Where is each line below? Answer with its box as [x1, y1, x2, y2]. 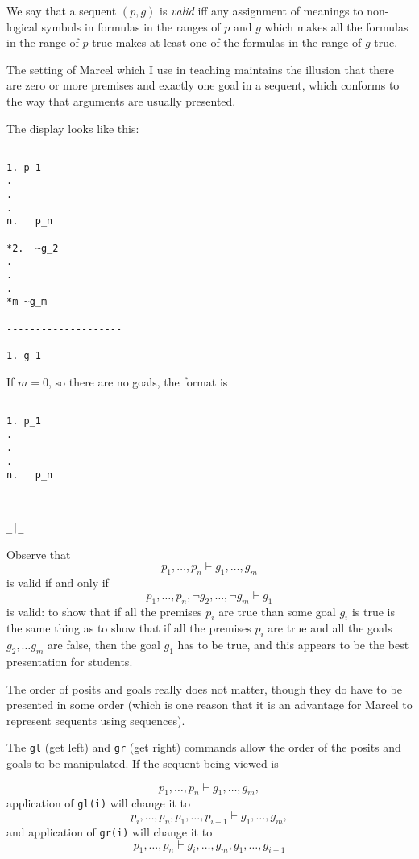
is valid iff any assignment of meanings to [160, 2, 363, 19]
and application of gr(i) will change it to [6, 823, 213, 840]
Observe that [6, 545, 71, 562]
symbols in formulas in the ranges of [41, 18, 221, 35]
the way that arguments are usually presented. [6, 92, 236, 109]
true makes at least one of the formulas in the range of [92, 34, 362, 51]
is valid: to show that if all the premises [6, 603, 202, 619]
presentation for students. [6, 653, 133, 669]
